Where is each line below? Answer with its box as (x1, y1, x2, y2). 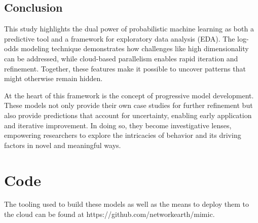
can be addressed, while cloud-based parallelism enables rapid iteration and (4, 53, 238, 63)
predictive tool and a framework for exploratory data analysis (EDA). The (4, 33, 235, 44)
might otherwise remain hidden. (4, 73, 103, 84)
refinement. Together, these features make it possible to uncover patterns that (4, 63, 246, 73)
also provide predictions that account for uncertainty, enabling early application (4, 109, 252, 120)
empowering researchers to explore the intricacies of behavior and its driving (4, 130, 241, 140)
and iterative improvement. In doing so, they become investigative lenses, (4, 120, 232, 130)
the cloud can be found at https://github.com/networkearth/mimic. (4, 209, 215, 219)
